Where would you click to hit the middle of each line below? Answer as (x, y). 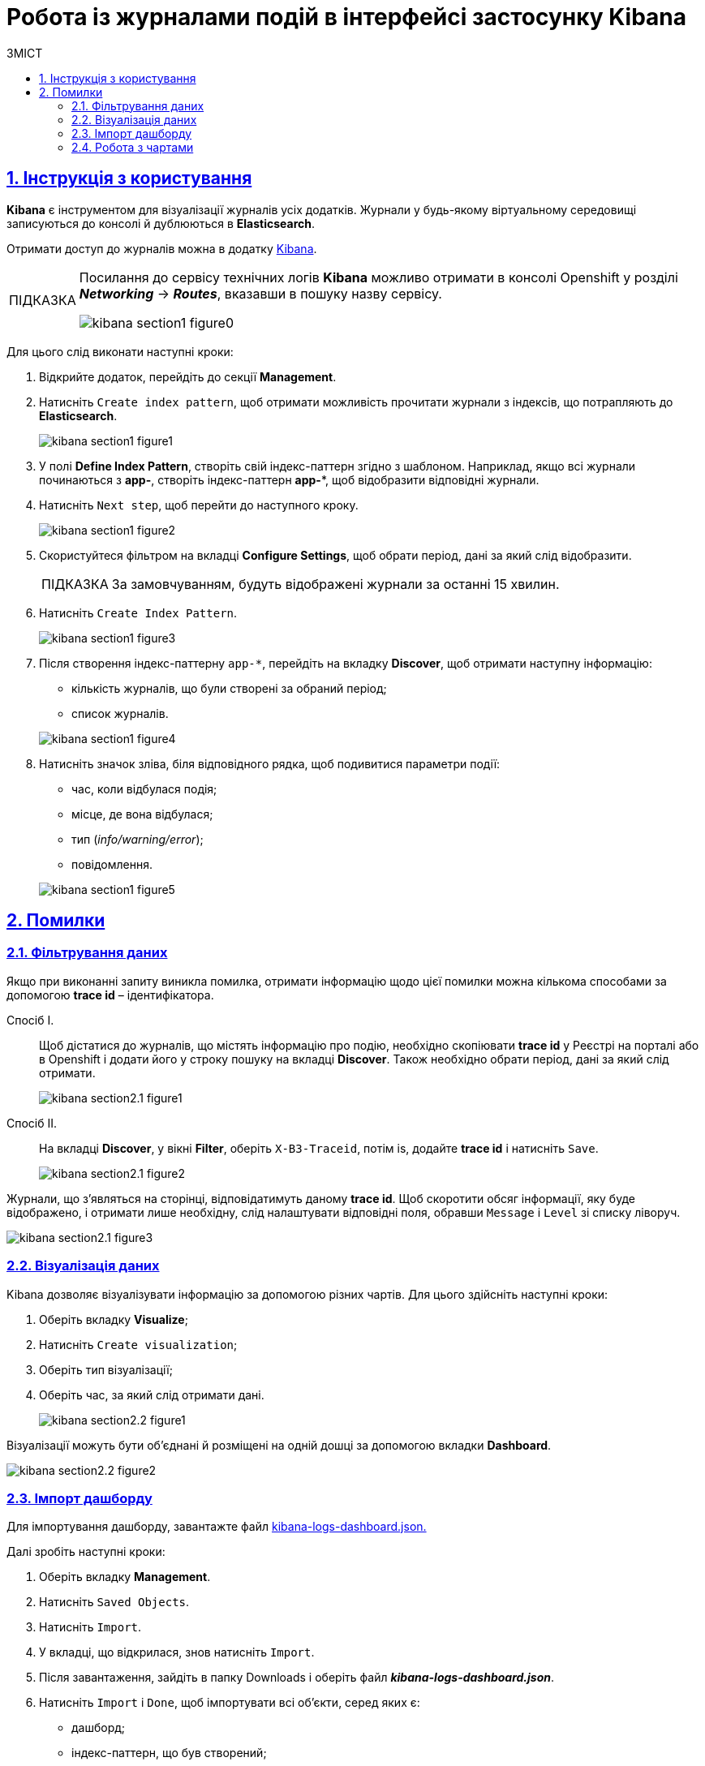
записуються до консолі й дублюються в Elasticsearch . (161, 223)
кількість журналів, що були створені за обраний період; (229, 688)
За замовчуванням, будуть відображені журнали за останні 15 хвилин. (335, 584)
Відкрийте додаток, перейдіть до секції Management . (188, 376)
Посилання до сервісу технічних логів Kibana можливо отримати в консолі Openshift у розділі (378, 277)
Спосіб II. (32, 1123)
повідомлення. (112, 864)
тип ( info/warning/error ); (138, 839)
